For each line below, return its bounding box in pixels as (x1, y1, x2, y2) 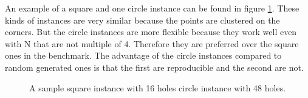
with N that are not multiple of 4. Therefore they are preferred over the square (5, 37, 299, 50)
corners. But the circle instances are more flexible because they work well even (5, 25, 297, 38)
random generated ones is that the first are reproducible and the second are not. (5, 60, 304, 73)
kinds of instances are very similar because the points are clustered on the (5, 13, 280, 26)
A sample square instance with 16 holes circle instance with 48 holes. (29, 81, 286, 94)
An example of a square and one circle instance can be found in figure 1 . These (5, 2, 299, 14)
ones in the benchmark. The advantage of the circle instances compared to (5, 49, 282, 62)
